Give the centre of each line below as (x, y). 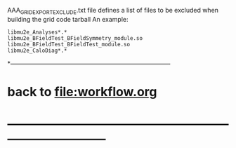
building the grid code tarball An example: (68, 19)
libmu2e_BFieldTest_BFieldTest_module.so (69, 44)
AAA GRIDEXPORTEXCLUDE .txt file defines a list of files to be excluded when (113, 11)
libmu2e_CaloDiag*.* (38, 51)
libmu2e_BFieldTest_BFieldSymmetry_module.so (75, 38)
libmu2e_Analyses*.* (38, 32)
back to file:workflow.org (82, 92)
